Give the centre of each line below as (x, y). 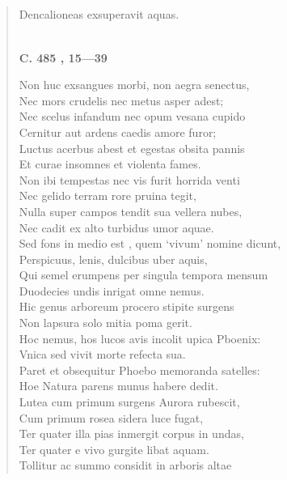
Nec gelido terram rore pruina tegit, (108, 195)
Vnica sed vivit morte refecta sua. (102, 354)
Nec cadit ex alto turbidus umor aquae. (116, 227)
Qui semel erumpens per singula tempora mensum (143, 275)
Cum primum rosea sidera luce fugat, (111, 417)
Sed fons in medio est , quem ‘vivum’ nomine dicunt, (150, 243)
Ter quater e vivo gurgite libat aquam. (114, 449)
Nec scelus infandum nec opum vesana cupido (132, 116)
